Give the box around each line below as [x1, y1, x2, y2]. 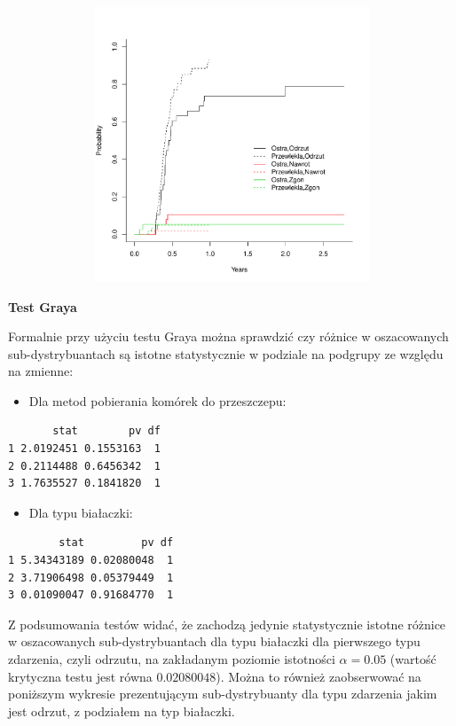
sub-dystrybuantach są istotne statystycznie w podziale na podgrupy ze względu [8, 344, 444, 363]
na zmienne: [8, 362, 74, 380]
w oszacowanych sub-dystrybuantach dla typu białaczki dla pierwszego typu [8, 632, 421, 651]
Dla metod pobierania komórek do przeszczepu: [28, 391, 287, 410]
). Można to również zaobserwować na [216, 667, 421, 685]
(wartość [389, 650, 436, 667]
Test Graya [8, 297, 77, 316]
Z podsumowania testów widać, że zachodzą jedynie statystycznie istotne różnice [8, 614, 446, 633]
